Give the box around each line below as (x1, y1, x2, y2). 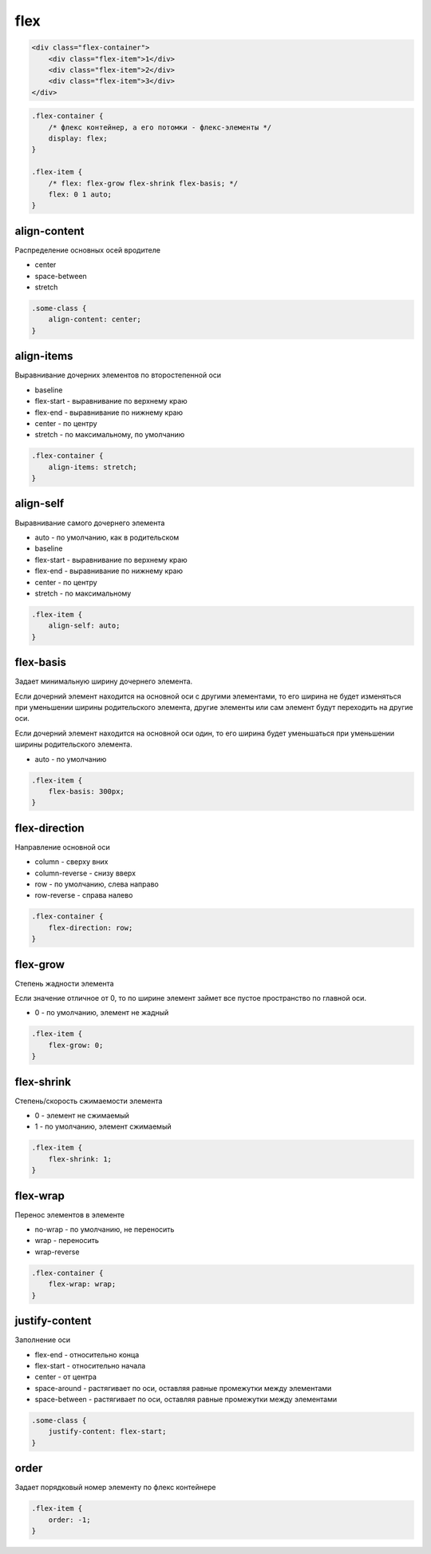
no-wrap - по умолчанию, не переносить (34, 1225, 175, 1234)
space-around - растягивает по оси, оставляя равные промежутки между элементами (34, 1383, 332, 1393)
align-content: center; (48, 315, 141, 324)
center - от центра (34, 1372, 97, 1382)
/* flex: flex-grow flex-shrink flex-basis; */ (48, 178, 239, 188)
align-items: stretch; (48, 462, 137, 472)
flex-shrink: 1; (48, 1154, 112, 1163)
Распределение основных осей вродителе (14, 245, 161, 255)
